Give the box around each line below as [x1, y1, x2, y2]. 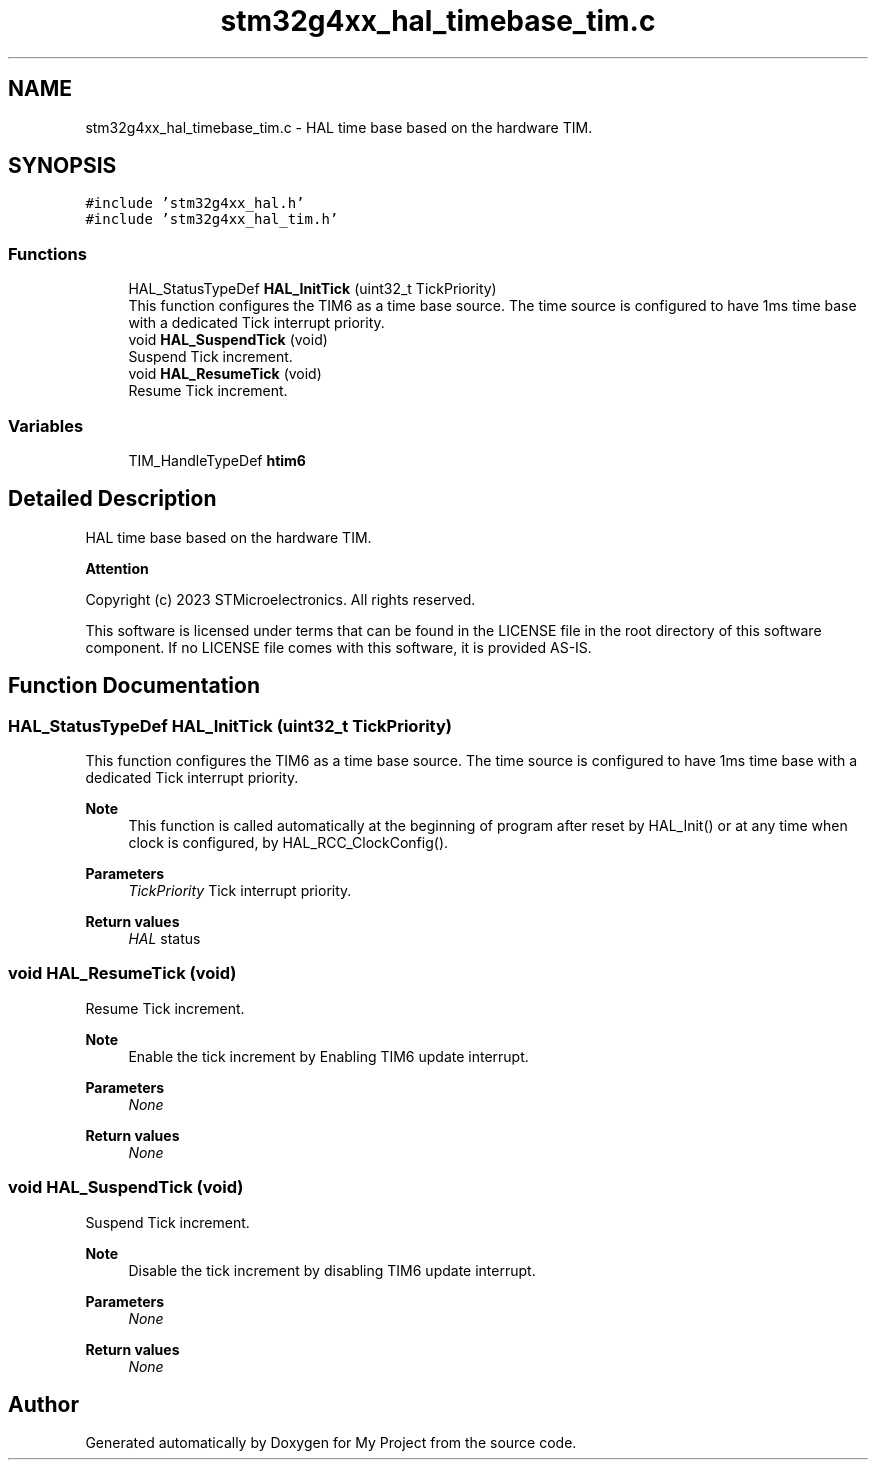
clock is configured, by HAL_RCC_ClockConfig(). [128, 834, 449, 851]
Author [8, 1391, 79, 1417]
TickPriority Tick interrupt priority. [128, 882, 352, 899]
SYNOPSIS [8, 153, 117, 179]
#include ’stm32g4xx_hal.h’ [85, 195, 305, 212]
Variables [8, 415, 84, 436]
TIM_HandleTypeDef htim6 [128, 451, 306, 469]
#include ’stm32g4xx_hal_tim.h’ [85, 211, 339, 228]
